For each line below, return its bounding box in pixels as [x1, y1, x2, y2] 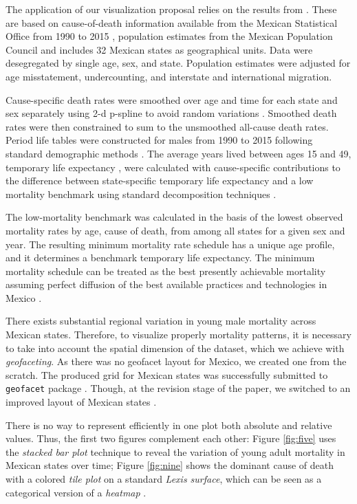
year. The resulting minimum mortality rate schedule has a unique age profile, [6, 237, 335, 251]
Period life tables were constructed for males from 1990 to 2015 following [6, 133, 313, 147]
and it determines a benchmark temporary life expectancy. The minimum [6, 250, 315, 265]
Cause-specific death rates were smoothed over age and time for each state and [6, 92, 338, 107]
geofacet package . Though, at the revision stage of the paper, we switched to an [6, 381, 351, 395]
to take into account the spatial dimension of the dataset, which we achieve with [6, 340, 345, 355]
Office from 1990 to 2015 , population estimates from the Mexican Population [6, 29, 333, 43]
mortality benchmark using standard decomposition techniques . [6, 186, 277, 201]
